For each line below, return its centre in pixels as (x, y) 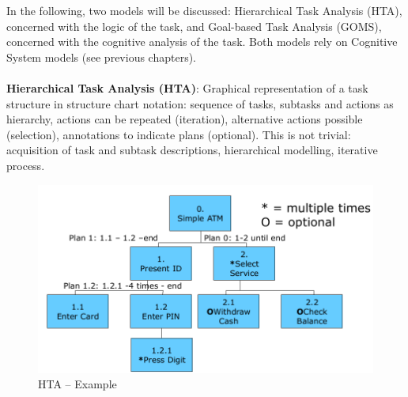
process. (26, 165)
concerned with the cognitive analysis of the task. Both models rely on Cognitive (202, 42)
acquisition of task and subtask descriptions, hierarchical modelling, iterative (192, 150)
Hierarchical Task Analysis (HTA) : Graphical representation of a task (187, 87)
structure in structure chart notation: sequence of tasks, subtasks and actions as (200, 103)
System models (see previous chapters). (101, 57)
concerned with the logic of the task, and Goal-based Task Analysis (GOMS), (194, 26)
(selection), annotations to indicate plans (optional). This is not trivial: (179, 134)
